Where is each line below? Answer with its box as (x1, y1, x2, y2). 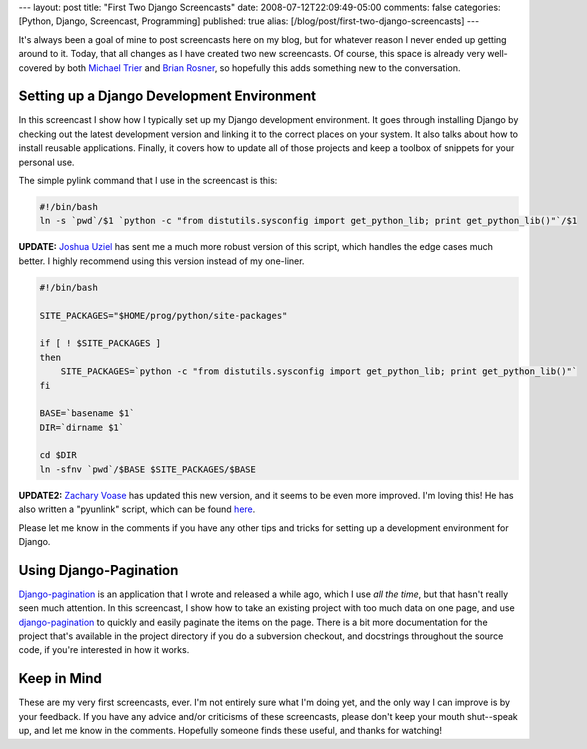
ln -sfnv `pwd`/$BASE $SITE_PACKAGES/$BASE (39, 463, 257, 475)
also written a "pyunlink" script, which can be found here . (18, 503, 256, 515)
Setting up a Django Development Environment (18, 88, 317, 105)
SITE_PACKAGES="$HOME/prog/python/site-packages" (39, 310, 288, 321)
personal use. (18, 156, 75, 168)
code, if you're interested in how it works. (18, 644, 190, 656)
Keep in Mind (18, 670, 102, 687)
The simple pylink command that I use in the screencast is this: (18, 175, 278, 187)
